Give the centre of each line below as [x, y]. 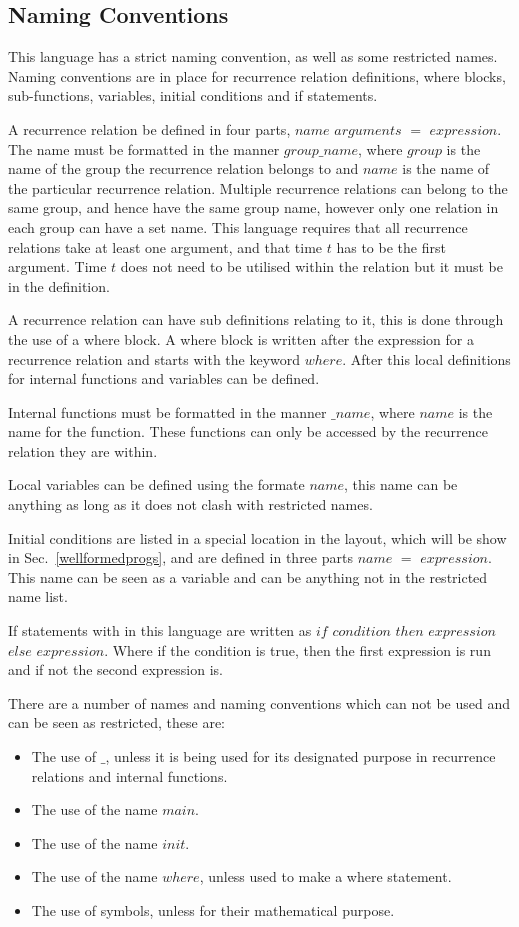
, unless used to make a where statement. [325, 876]
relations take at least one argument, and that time [165, 246]
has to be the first [391, 246]
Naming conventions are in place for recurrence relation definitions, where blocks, [257, 75]
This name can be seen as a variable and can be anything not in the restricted [248, 576]
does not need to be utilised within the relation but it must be [311, 266]
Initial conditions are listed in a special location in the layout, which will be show [257, 537]
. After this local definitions [426, 358]
